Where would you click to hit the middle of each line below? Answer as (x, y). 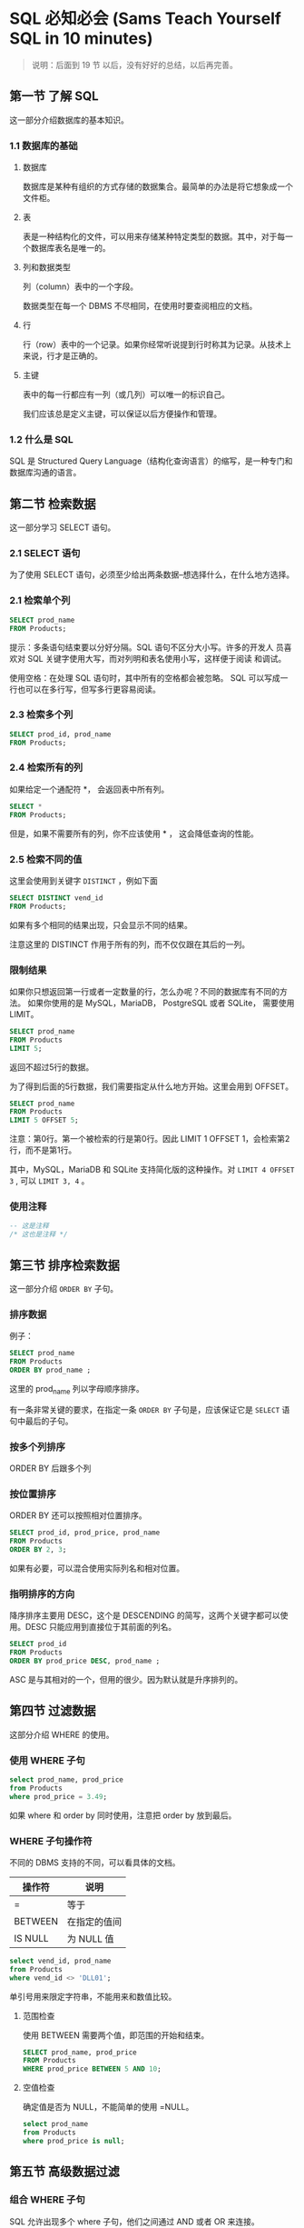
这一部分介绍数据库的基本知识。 (69, 120)
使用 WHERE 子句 (47, 1760)
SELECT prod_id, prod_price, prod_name (85, 1533)
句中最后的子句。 (41, 1421)
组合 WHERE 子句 (47, 2200)
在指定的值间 (94, 1922)
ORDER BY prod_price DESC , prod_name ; (85, 1661)
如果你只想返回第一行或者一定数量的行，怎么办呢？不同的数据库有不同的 (144, 991)
